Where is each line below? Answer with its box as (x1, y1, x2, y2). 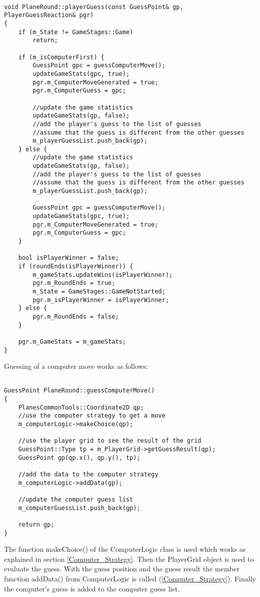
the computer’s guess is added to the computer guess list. (4, 583, 180, 593)
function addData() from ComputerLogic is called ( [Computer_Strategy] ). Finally (4, 573, 256, 584)
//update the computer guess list (18, 496, 133, 503)
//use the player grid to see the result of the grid (18, 437, 201, 445)
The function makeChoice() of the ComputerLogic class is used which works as (4, 544, 246, 554)
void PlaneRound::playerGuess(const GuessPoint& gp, (4, 3, 183, 11)
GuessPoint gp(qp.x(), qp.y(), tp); (18, 454, 141, 461)
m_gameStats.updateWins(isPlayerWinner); (33, 271, 173, 278)
